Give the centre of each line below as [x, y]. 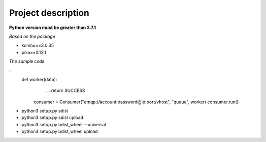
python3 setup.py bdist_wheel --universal [64, 124]
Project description [49, 13]
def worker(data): [39, 79]
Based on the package [32, 36]
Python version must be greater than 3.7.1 [52, 28]
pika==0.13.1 [34, 52]
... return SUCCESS [66, 90]
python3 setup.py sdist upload [52, 117]
